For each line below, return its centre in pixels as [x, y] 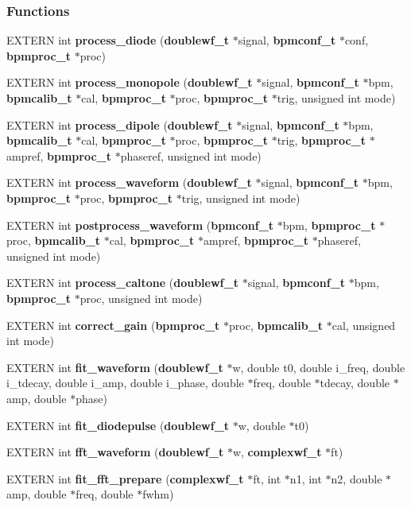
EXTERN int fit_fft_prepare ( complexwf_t [125, 478]
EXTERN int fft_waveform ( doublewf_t [115, 452]
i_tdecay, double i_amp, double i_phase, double [125, 383]
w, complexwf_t [277, 452]
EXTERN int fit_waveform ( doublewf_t [115, 367]
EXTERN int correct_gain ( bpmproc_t [113, 325]
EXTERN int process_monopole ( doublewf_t [130, 82]
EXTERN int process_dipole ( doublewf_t [120, 124]
